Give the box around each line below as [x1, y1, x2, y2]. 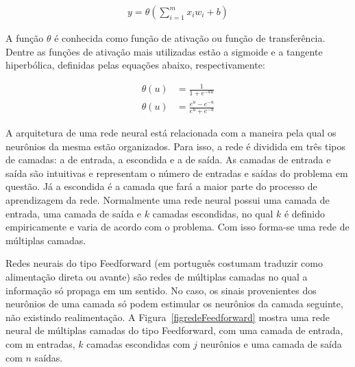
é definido [284, 206, 326, 220]
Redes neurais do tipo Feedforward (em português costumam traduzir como [5, 256, 323, 270]
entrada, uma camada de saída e [5, 206, 142, 220]
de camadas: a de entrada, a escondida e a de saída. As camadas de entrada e [5, 152, 331, 167]
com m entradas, [5, 337, 75, 351]
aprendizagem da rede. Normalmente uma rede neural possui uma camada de [5, 193, 330, 207]
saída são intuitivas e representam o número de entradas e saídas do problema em [5, 165, 348, 180]
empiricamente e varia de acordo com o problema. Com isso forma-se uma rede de [5, 220, 350, 234]
